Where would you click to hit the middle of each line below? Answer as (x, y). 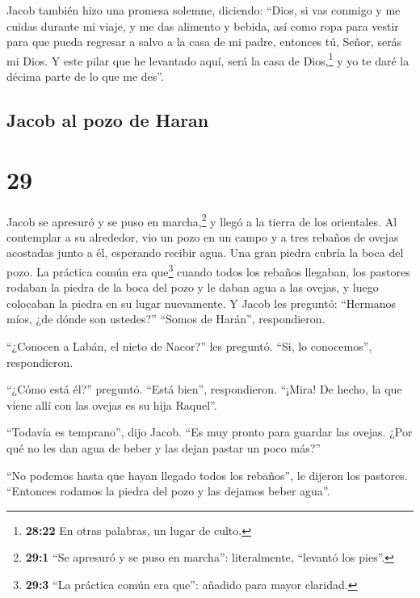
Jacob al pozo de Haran (108, 120)
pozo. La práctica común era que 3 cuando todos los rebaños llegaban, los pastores (208, 270)
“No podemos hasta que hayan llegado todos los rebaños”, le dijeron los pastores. (207, 475)
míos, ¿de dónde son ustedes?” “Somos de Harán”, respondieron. (166, 319)
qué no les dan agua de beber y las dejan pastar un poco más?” (164, 447)
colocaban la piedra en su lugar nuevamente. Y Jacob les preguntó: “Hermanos (202, 303)
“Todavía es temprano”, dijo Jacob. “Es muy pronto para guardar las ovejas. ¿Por (210, 432)
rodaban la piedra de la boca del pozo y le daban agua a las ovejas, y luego (193, 287)
